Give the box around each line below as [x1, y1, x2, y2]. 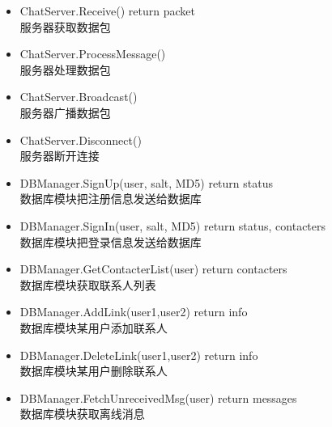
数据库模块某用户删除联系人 [19, 362, 168, 379]
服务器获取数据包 [19, 18, 111, 35]
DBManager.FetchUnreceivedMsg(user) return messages [19, 389, 297, 406]
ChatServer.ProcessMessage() [19, 45, 166, 62]
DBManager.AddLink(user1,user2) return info [19, 303, 248, 320]
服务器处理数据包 [19, 61, 111, 78]
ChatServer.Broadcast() [19, 88, 138, 105]
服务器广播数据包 [19, 104, 111, 120]
